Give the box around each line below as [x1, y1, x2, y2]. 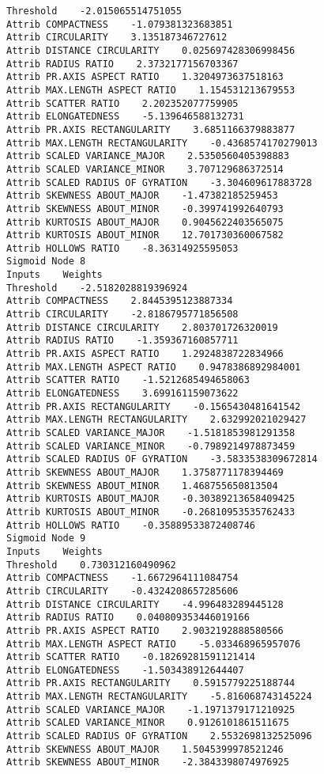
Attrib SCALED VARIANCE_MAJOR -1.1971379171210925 [6, 704, 296, 715]
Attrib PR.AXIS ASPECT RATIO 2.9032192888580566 [6, 624, 284, 636]
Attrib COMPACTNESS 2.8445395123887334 [6, 295, 233, 307]
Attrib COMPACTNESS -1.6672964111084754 [6, 572, 239, 584]
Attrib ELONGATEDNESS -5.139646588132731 [6, 111, 244, 123]
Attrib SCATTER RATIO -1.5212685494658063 [6, 374, 250, 386]
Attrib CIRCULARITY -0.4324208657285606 [6, 585, 239, 597]
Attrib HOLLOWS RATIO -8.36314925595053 [6, 242, 239, 254]
